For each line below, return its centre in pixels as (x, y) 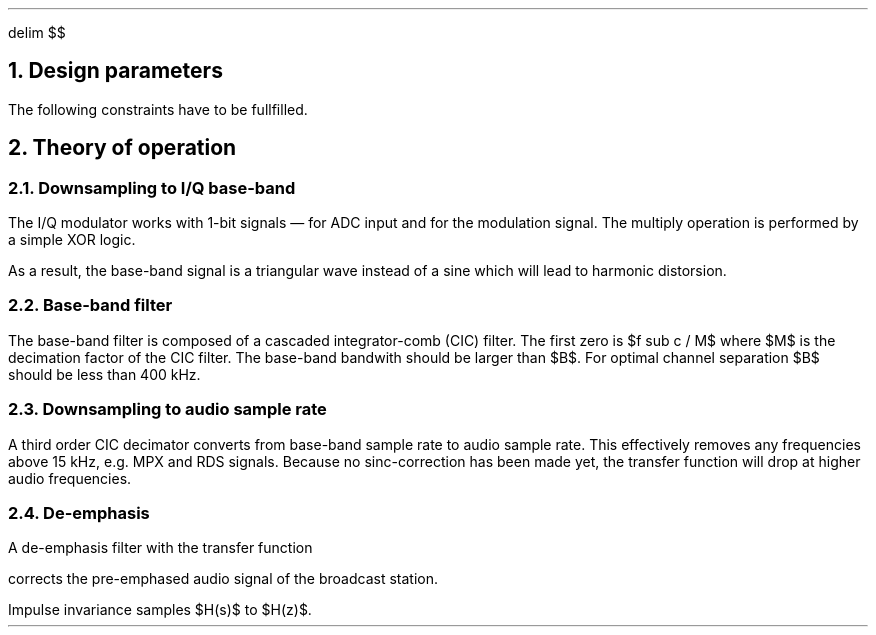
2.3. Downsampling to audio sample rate (167, 409)
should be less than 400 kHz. (104, 374)
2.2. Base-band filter (90, 305)
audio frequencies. (70, 478)
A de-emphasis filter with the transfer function (160, 548)
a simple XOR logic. (72, 240)
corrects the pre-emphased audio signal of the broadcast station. (223, 579)
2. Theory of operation (122, 148)
